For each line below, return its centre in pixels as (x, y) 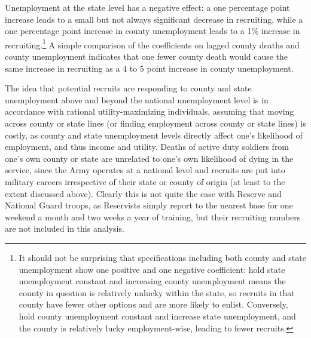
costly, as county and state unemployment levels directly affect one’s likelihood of (154, 135)
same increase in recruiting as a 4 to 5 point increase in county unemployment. (149, 68)
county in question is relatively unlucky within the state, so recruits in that (157, 292)
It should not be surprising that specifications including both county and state (162, 257)
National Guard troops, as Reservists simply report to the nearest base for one (149, 205)
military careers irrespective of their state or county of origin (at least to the (145, 181)
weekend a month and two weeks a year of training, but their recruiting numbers (153, 216)
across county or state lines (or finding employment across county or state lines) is (155, 123)
